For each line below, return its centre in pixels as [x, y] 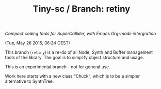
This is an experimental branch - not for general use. [58, 67]
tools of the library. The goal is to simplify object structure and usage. [74, 58]
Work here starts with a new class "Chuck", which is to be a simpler [72, 76]
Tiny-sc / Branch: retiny [81, 9]
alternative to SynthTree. [30, 81]
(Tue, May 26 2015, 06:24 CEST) [38, 43]
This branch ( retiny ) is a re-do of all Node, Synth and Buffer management [79, 52]
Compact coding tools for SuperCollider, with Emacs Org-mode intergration [80, 34]
